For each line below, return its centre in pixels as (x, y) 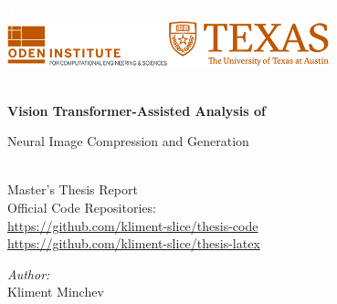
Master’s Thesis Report (73, 189)
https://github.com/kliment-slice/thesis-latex (134, 243)
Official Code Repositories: (82, 208)
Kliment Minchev (56, 292)
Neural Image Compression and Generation (128, 141)
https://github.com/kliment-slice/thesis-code (133, 225)
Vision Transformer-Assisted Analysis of (137, 110)
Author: (29, 273)
